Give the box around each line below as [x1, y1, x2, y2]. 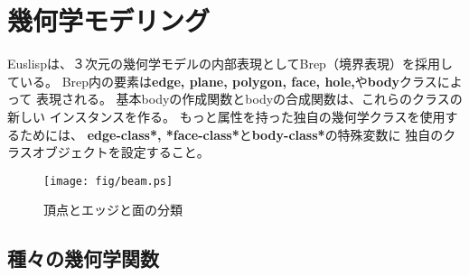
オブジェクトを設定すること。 [32, 143, 210, 161]
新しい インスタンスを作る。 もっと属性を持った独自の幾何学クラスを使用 [7, 106, 446, 125]
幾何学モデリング [7, 2, 211, 39]
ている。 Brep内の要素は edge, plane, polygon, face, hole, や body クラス [7, 71, 437, 90]
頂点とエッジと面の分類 [43, 200, 183, 219]
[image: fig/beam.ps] [43, 174, 174, 188]
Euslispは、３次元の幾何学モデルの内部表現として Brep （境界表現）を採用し [7, 54, 453, 73]
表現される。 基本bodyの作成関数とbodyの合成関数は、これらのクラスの [35, 89, 463, 108]
